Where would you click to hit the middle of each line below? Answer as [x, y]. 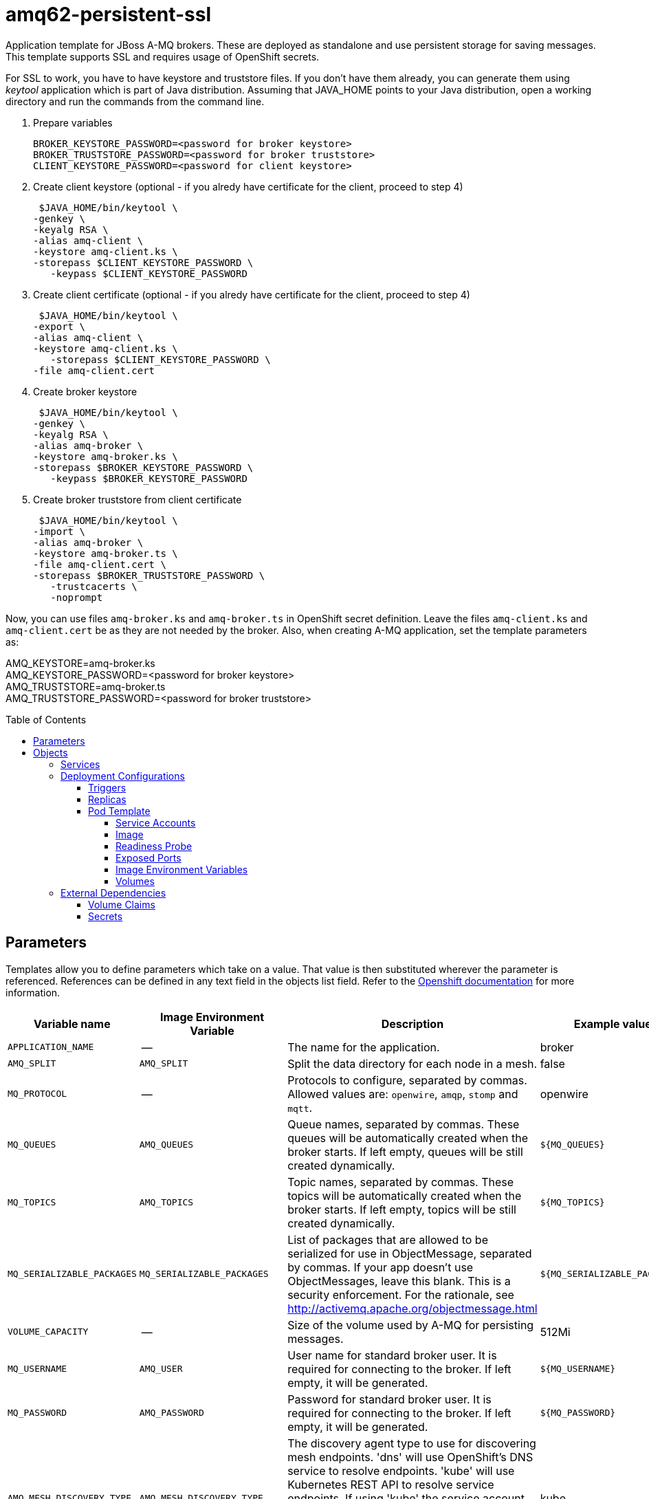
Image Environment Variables [182, 869]
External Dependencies [113, 893]
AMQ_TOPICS [166, 1203]
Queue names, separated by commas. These [404, 1124]
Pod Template [119, 811]
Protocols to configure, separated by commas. [407, 1080]
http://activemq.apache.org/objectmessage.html [412, 1308]
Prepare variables [73, 122]
